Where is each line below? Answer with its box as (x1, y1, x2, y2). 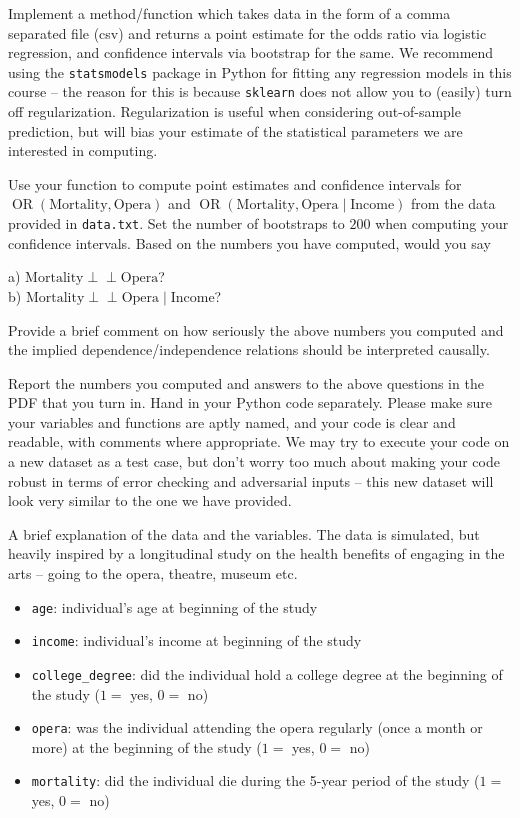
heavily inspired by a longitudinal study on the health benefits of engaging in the (8, 543, 505, 564)
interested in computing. (8, 140, 158, 161)
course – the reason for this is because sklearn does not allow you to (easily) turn (8, 81, 512, 102)
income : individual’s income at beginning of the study (31, 630, 362, 651)
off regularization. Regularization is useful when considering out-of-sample (8, 101, 461, 122)
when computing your (375, 213, 509, 234)
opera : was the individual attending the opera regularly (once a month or (31, 717, 483, 738)
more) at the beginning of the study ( (31, 736, 262, 757)
